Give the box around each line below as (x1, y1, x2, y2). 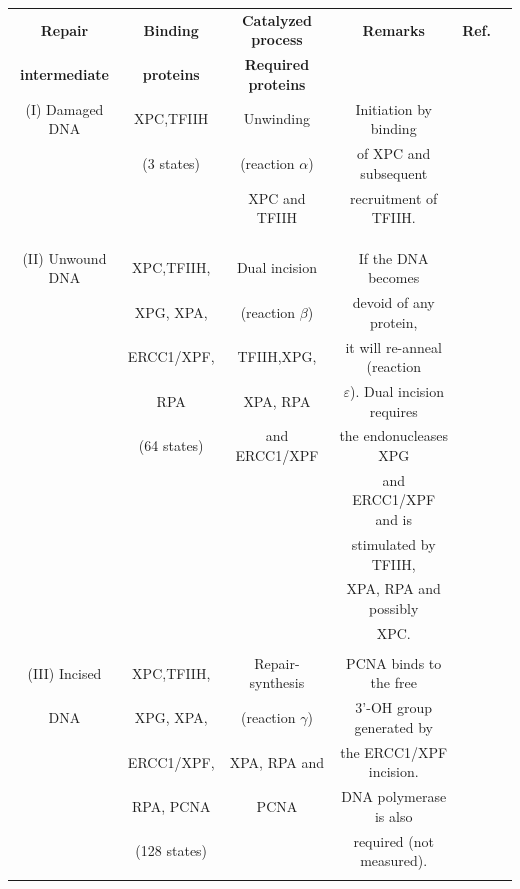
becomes (368, 267, 420, 288)
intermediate (19, 63, 109, 84)
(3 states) (142, 152, 201, 173)
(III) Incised (27, 662, 102, 683)
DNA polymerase (341, 786, 447, 807)
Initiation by (355, 98, 433, 119)
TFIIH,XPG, (237, 346, 317, 367)
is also (374, 805, 413, 826)
